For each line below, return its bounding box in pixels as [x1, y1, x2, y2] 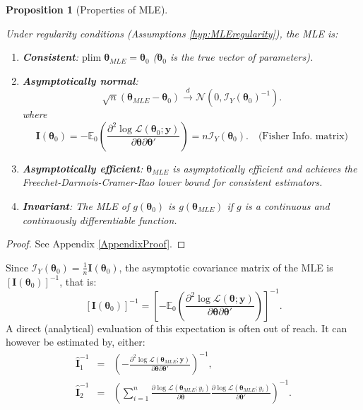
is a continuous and [244, 198, 330, 213]
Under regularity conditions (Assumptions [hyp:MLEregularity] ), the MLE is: [6, 25, 338, 40]
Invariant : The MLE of [22, 198, 130, 213]
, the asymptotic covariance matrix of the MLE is [119, 259, 333, 274]
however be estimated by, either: [6, 334, 145, 349]
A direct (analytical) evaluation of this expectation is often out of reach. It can [6, 320, 347, 335]
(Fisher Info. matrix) [258, 131, 349, 141]
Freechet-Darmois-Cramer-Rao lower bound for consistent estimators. [22, 175, 323, 189]
